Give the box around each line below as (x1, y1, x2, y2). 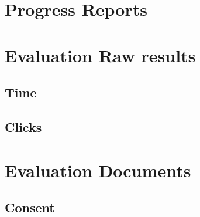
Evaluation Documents (5, 158, 191, 182)
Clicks (5, 117, 42, 135)
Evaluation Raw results (5, 43, 196, 67)
